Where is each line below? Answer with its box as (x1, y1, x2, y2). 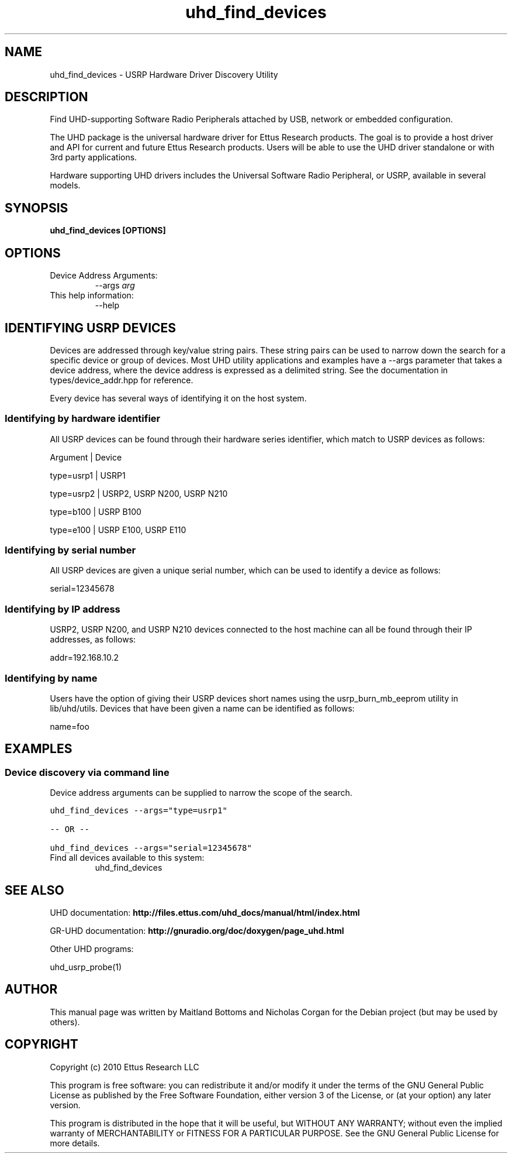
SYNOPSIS (5, 200, 68, 215)
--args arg (95, 280, 135, 291)
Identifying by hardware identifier (5, 413, 161, 425)
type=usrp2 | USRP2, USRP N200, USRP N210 (50, 488, 228, 499)
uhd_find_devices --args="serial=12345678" (50, 843, 252, 853)
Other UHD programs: (50, 944, 134, 954)
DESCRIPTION (5, 90, 88, 105)
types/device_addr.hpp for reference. (50, 374, 193, 385)
